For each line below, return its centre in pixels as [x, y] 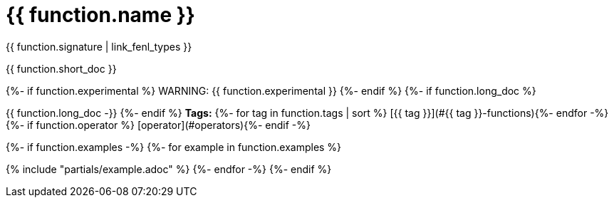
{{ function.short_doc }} [61, 68]
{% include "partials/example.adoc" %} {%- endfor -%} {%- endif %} [169, 169]
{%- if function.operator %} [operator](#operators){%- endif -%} [158, 125]
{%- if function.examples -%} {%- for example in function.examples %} [174, 147]
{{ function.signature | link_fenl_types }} [99, 46]
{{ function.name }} [100, 15]
